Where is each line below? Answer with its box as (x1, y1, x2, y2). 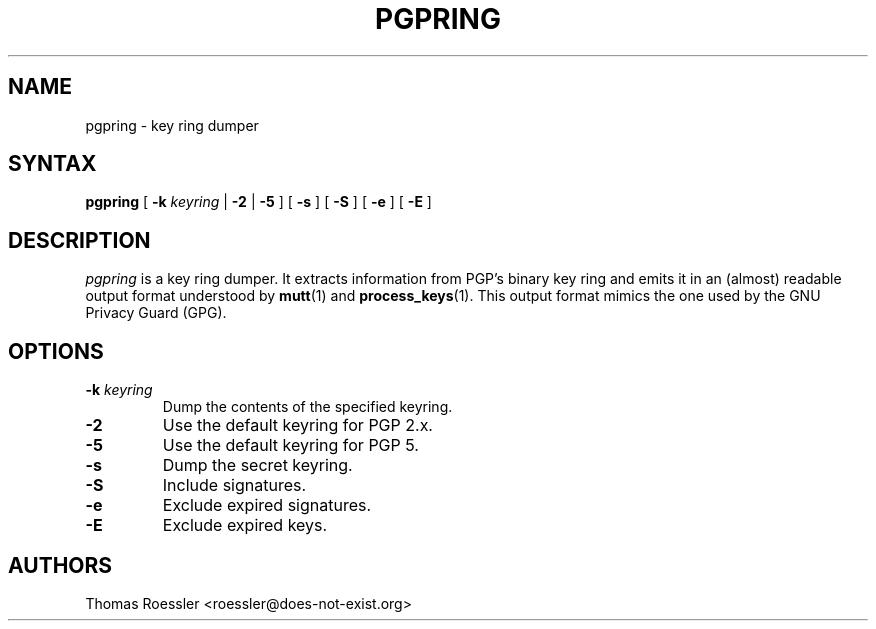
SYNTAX (8, 151, 97, 177)
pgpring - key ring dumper (85, 116, 259, 134)
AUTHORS (8, 552, 113, 578)
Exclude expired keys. (162, 515, 328, 536)
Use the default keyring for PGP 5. (162, 435, 419, 456)
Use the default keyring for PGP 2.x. (162, 415, 433, 436)
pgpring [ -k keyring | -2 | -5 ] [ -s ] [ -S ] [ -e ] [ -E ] (85, 193, 432, 211)
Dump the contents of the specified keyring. (162, 398, 453, 416)
